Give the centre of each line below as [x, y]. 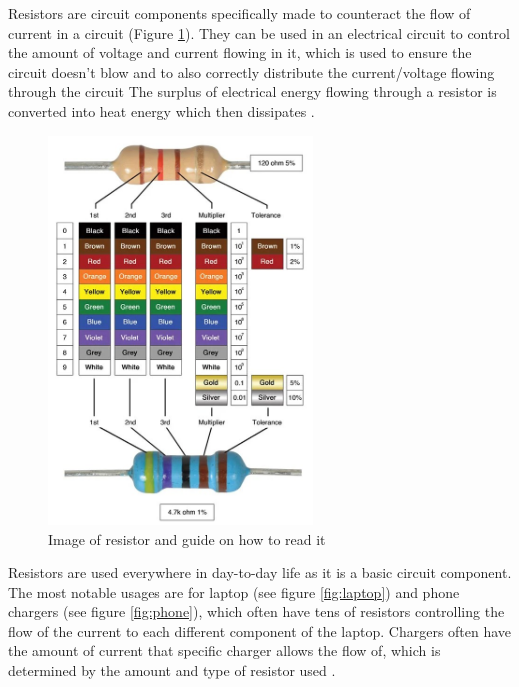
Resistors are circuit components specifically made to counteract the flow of [239, 13]
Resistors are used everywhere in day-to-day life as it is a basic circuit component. [260, 572]
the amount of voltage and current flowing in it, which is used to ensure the [240, 52]
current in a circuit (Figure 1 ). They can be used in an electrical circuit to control [259, 32]
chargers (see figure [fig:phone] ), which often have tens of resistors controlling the [256, 611]
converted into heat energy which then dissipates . [161, 110]
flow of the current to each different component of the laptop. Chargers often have [260, 630]
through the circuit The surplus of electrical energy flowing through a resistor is [252, 91]
